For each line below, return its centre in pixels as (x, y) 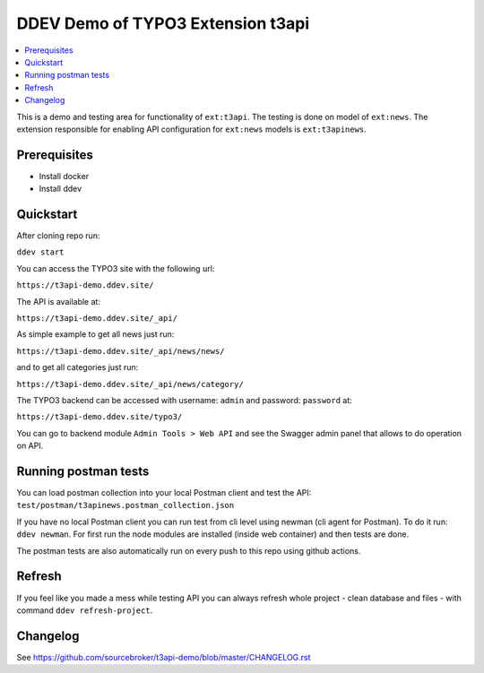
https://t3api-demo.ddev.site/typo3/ (99, 417)
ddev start (40, 252)
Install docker (64, 176)
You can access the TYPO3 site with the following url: (116, 268)
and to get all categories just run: (78, 367)
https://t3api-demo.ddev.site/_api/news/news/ (121, 351)
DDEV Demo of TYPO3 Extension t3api (163, 23)
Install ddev (60, 189)
